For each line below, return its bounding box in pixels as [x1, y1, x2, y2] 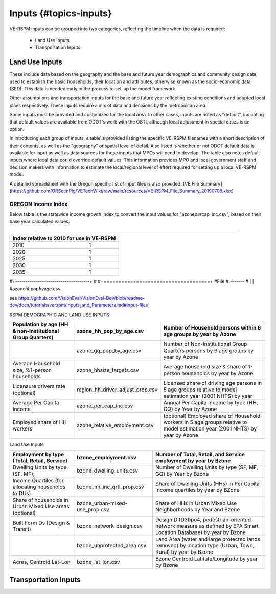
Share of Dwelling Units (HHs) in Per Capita [155, 480, 260, 487]
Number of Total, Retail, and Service [155, 451, 245, 458]
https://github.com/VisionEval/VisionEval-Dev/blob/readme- [18, 295, 145, 301]
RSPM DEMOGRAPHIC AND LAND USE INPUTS [9, 312, 109, 318]
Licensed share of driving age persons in [163, 379, 262, 386]
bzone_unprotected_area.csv [77, 542, 147, 549]
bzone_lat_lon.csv [77, 559, 120, 566]
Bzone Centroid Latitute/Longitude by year [155, 555, 258, 562]
